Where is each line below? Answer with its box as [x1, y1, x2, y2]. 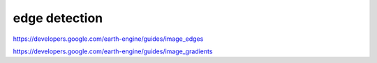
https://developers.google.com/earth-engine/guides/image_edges [13, 35, 204, 43]
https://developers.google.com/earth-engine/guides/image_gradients [13, 47, 213, 55]
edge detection [13, 10, 103, 26]
